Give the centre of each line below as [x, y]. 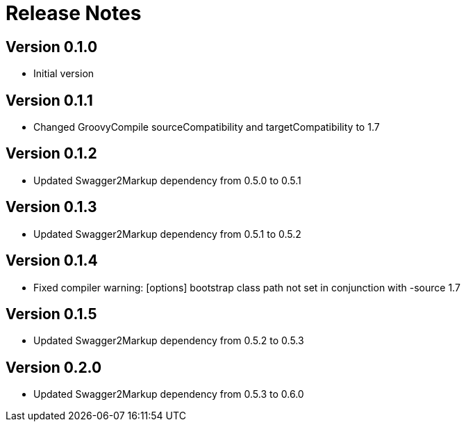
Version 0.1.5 [51, 314]
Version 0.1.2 [51, 154]
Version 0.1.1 [49, 100]
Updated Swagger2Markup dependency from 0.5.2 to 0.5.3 [169, 341]
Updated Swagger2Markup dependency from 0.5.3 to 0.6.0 [169, 394]
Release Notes [74, 13]
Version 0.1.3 [51, 207]
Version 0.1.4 [52, 261]
